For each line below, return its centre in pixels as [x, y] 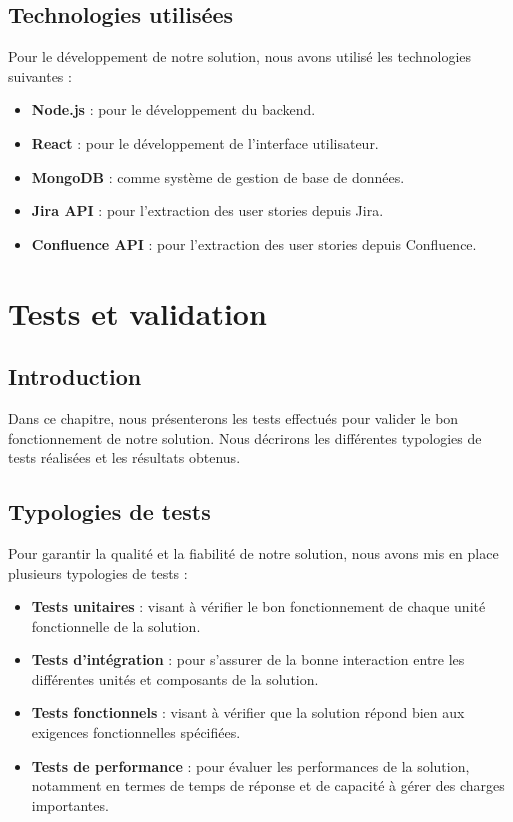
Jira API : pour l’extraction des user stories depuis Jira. [207, 210]
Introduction [75, 376]
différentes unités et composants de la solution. [175, 678]
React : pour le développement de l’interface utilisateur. [205, 142]
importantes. [70, 804]
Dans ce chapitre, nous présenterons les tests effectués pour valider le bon [233, 417]
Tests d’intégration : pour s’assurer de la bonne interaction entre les [248, 659]
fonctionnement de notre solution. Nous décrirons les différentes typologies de [245, 437]
